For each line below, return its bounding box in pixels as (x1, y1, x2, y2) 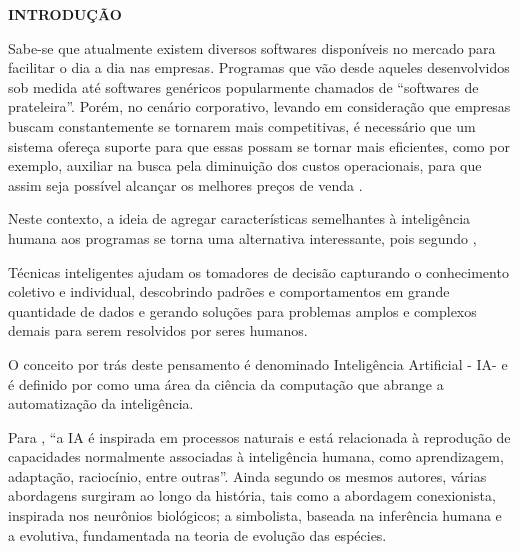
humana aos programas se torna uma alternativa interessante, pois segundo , (8, 227, 477, 248)
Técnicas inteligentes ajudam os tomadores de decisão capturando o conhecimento (8, 261, 509, 282)
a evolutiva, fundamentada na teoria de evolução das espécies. (8, 524, 387, 545)
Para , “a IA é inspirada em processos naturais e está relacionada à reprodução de (8, 426, 511, 447)
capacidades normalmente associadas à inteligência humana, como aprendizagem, (8, 446, 504, 467)
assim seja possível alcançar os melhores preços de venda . (8, 174, 363, 195)
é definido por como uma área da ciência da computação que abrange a (8, 373, 444, 394)
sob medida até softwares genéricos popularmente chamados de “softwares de (8, 76, 479, 97)
